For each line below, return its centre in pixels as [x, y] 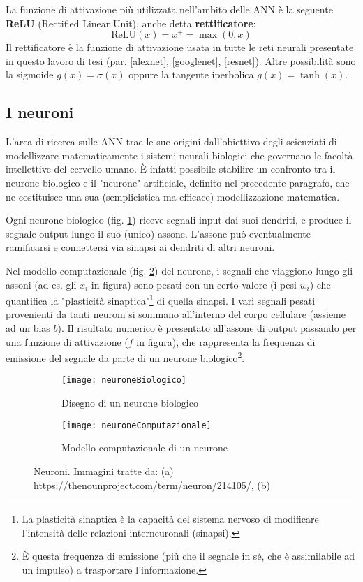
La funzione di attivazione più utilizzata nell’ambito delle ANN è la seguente [169, 9]
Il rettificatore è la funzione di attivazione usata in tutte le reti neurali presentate [180, 47]
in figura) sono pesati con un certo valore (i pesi [194, 284]
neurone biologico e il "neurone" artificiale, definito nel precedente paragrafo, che [178, 183]
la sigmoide [30, 74]
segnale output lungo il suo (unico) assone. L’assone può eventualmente [158, 233]
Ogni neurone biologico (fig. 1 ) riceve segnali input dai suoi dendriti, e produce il [179, 220]
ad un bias [28, 328]
